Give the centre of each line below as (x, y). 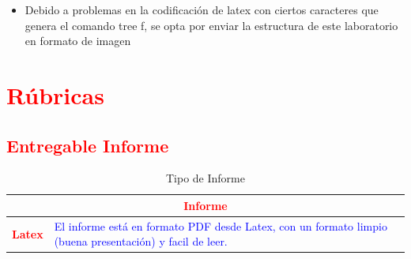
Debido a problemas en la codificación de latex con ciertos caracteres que (202, 9)
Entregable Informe (88, 145)
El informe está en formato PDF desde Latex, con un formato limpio (221, 225)
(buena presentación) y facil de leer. (141, 241)
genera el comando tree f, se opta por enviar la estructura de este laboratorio (211, 25)
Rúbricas (55, 94)
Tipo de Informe (205, 178)
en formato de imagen (78, 41)
